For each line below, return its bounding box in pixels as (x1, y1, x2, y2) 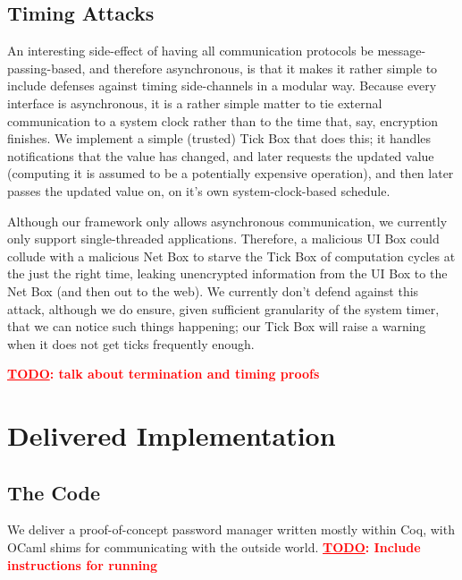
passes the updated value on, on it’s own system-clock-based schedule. (7, 181, 391, 200)
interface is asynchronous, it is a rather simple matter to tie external (7, 93, 382, 112)
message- (377, 41, 426, 60)
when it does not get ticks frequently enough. (7, 334, 255, 353)
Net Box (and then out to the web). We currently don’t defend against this (7, 281, 419, 300)
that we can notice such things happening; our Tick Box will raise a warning (7, 317, 426, 336)
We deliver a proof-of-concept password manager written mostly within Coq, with (7, 520, 455, 539)
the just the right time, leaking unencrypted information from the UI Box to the (7, 264, 448, 283)
